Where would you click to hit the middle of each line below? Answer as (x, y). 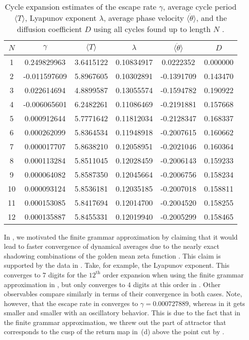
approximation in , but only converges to (65, 284)
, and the (212, 18)
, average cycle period (200, 7)
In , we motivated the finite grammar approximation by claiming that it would (121, 236)
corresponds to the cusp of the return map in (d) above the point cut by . (114, 332)
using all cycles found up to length (152, 29)
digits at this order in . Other (177, 284)
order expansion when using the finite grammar (173, 274)
